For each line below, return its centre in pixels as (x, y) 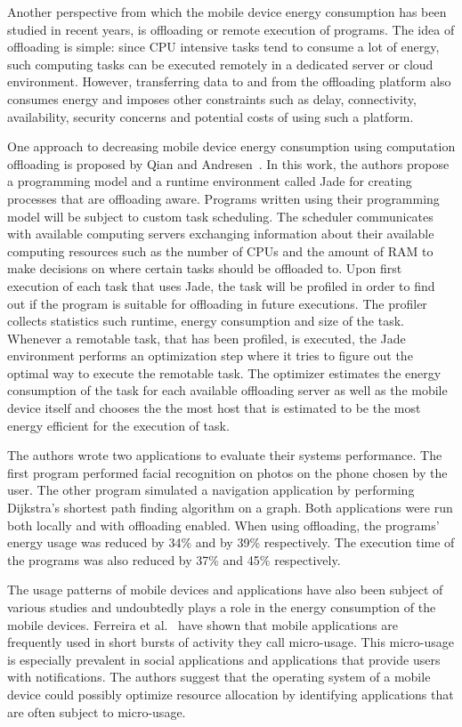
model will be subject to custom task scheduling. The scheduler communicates (220, 216)
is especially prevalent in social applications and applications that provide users (224, 659)
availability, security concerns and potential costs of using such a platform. (211, 116)
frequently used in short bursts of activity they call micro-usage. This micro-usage (231, 642)
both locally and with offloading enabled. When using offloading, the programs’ (223, 525)
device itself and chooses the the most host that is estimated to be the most (214, 408)
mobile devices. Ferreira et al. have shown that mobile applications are (203, 624)
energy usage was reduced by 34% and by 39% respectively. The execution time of (231, 542)
